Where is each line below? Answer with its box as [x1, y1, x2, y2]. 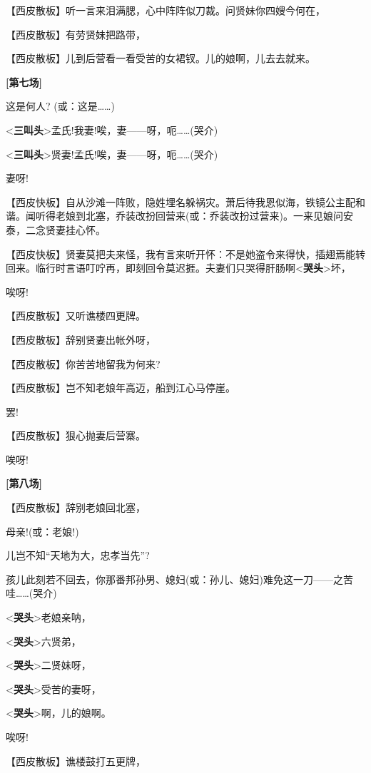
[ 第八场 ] [6, 476, 42, 491]
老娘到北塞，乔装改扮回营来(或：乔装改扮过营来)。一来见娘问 [55, 208, 343, 223]
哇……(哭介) [6, 585, 57, 600]
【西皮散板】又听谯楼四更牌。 [6, 308, 146, 323]
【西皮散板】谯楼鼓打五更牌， [6, 753, 146, 768]
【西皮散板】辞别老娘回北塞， [6, 500, 146, 515]
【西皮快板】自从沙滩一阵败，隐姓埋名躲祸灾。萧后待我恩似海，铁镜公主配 [6, 194, 355, 209]
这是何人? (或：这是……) [6, 98, 115, 113]
